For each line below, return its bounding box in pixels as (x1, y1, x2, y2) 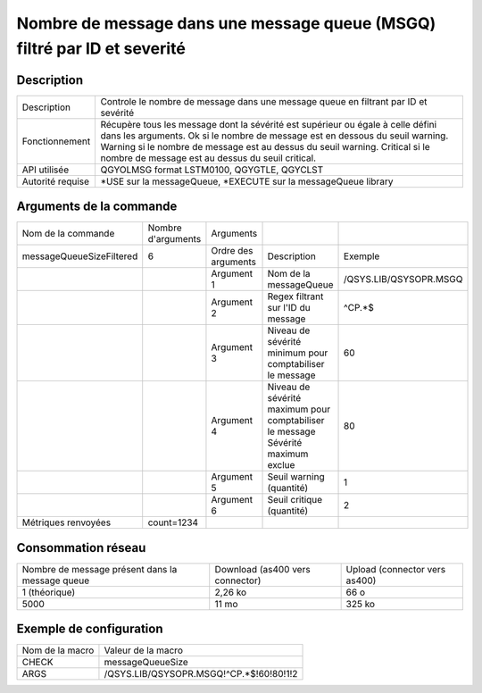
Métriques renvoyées (21, 516, 112, 529)
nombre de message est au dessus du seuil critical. (100, 152, 317, 164)
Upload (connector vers (345, 563, 446, 575)
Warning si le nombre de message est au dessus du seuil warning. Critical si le (100, 140, 430, 153)
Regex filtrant (267, 290, 324, 303)
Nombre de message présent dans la (21, 563, 178, 575)
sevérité (100, 106, 135, 119)
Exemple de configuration (16, 622, 163, 637)
